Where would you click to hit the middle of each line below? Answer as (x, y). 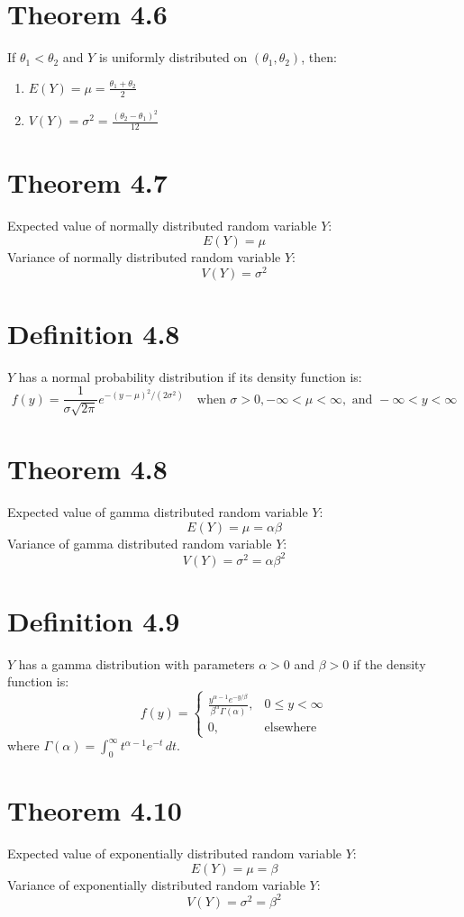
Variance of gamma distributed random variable (140, 543)
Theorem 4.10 (95, 810)
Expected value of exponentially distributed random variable (175, 853)
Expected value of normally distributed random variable (162, 226)
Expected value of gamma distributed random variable (158, 511)
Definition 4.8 (94, 333)
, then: (319, 57)
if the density (389, 663)
